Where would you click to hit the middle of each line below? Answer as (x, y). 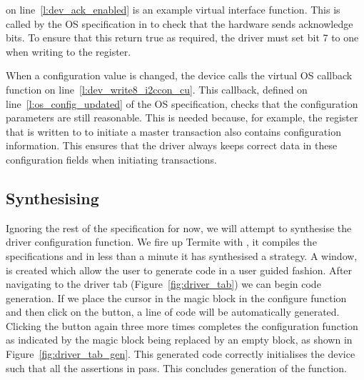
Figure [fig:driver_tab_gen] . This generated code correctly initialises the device (181, 354)
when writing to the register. (69, 51)
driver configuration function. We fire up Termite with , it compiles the (161, 242)
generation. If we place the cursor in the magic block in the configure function (176, 297)
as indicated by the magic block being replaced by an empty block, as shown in (179, 340)
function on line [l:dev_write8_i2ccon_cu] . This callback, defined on (157, 89)
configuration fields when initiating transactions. (111, 159)
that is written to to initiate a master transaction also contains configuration (173, 131)
